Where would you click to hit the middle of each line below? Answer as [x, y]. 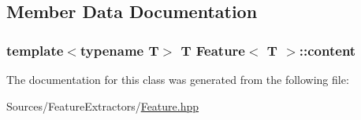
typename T [119, 50]
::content [328, 50]
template [35, 50]
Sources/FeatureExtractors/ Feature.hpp [103, 105]
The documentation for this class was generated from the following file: [178, 79]
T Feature [213, 50]
